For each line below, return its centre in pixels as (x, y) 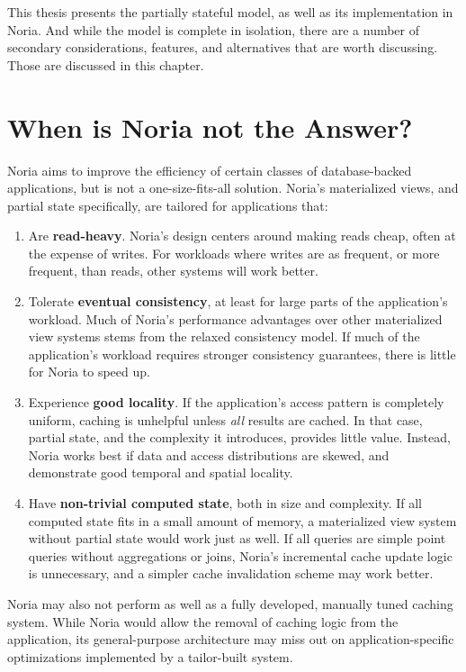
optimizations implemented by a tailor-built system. (150, 656)
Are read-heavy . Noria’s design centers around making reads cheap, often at (242, 236)
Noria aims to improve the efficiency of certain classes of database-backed (210, 170)
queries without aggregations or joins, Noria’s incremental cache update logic (240, 555)
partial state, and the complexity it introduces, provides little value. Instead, (239, 437)
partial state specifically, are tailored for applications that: (168, 205)
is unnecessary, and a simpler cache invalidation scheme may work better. (231, 573)
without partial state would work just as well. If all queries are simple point (237, 538)
